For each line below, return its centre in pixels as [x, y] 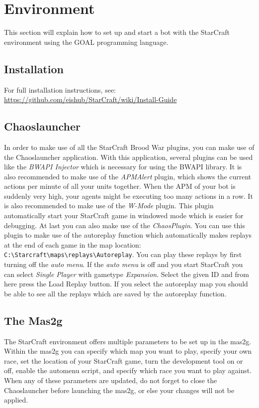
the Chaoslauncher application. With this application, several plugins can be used [129, 157]
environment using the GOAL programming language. [86, 42]
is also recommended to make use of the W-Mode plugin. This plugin [109, 205]
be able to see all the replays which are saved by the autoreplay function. [115, 293]
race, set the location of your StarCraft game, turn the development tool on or [124, 360]
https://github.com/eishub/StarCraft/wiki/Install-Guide [90, 99]
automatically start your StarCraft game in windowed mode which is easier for [124, 215]
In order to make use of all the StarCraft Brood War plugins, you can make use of [129, 147]
